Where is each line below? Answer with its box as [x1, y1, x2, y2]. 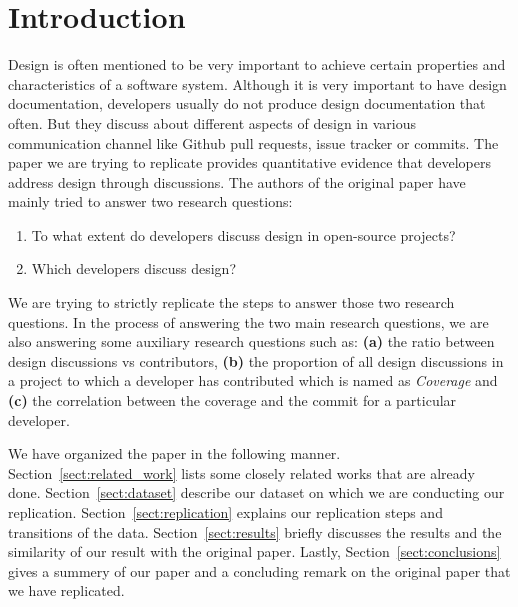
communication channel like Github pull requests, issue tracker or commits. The [8, 132, 499, 153]
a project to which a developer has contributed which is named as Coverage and [8, 370, 498, 391]
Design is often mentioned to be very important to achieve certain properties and [8, 54, 506, 75]
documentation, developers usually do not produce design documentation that [8, 93, 486, 114]
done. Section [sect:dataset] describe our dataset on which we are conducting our [8, 482, 505, 503]
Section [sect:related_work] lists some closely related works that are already [8, 462, 475, 483]
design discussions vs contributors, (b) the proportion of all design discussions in [8, 350, 504, 371]
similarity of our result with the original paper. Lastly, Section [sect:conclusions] [8, 541, 501, 562]
